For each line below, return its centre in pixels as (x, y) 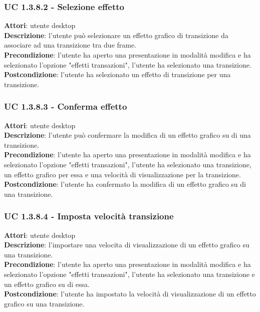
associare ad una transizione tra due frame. (70, 45)
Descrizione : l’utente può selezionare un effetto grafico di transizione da (116, 35)
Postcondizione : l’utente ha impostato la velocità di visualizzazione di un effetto (130, 294)
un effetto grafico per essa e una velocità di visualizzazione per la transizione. (122, 174)
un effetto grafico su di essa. (47, 284)
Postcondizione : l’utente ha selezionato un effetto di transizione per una (117, 74)
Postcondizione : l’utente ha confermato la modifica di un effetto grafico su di (125, 184)
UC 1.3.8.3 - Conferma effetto (66, 106)
